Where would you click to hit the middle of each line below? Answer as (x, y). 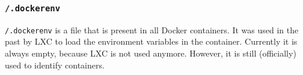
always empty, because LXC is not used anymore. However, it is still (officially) (151, 53)
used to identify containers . (55, 65)
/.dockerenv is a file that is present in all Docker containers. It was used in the (152, 29)
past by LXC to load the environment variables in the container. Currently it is (151, 41)
